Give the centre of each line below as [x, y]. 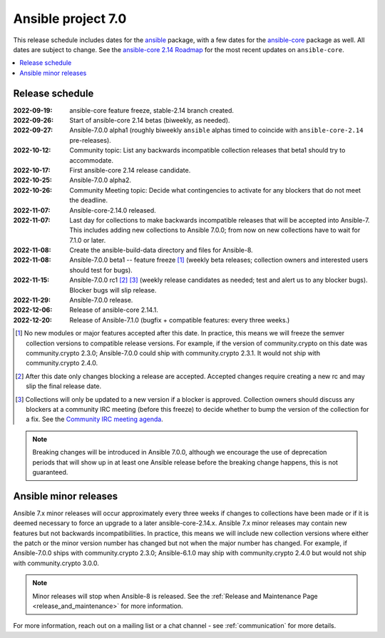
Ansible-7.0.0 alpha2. [101, 180]
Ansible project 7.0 [70, 19]
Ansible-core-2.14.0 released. [113, 210]
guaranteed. [50, 472]
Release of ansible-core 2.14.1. [114, 310]
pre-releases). [91, 140]
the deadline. [89, 201]
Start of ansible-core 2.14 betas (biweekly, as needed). [150, 121]
